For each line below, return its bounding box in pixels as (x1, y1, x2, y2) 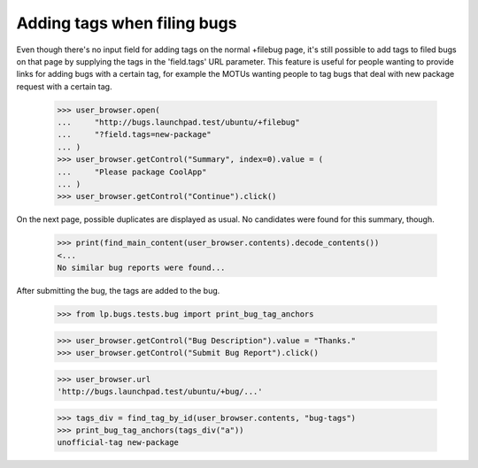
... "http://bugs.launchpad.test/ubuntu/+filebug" (57, 118, 300, 127)
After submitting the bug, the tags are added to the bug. (16, 286, 220, 296)
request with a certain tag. (16, 81, 112, 92)
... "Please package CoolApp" (57, 166, 207, 177)
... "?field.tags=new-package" (57, 129, 212, 140)
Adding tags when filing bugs (16, 13, 237, 33)
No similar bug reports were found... (57, 263, 226, 273)
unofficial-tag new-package (57, 438, 179, 448)
